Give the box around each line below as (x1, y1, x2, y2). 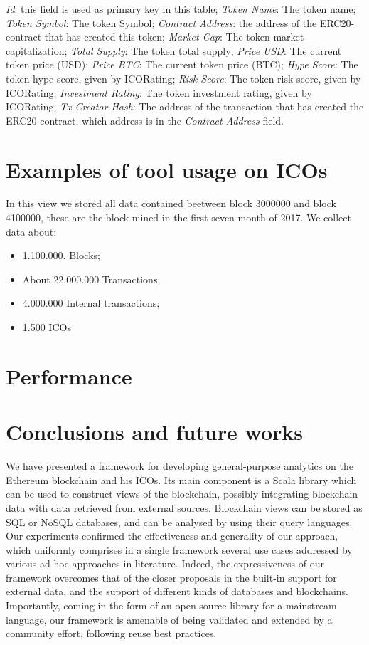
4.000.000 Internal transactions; (22, 295, 160, 310)
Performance (6, 361, 132, 390)
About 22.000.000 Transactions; (22, 271, 161, 286)
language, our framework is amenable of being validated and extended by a (6, 612, 333, 626)
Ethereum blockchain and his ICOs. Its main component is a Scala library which (6, 472, 357, 487)
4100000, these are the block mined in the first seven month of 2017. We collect (6, 210, 351, 225)
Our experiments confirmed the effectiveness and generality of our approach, (6, 528, 338, 543)
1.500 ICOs (22, 320, 71, 335)
